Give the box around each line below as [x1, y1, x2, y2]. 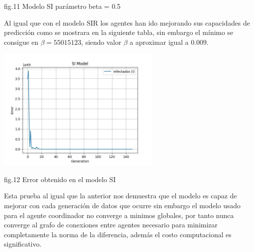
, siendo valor [81, 36, 121, 47]
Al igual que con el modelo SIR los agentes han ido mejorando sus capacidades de [4, 17, 250, 28]
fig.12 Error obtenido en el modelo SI [4, 174, 116, 184]
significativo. [4, 239, 42, 249]
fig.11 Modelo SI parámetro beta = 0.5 [4, 1, 121, 11]
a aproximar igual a [129, 36, 189, 47]
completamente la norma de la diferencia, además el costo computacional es [4, 229, 232, 239]
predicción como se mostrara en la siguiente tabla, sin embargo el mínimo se [4, 27, 233, 37]
